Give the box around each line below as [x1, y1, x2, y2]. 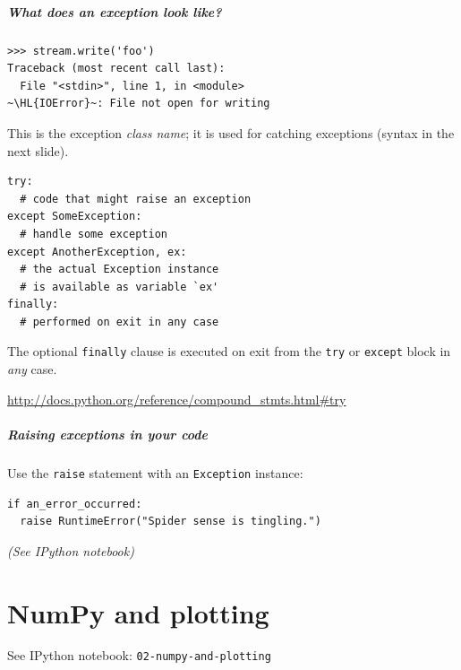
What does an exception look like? [7, 2, 222, 21]
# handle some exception [20, 227, 167, 240]
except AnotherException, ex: [7, 245, 187, 258]
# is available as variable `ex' [20, 280, 219, 293]
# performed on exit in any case [20, 315, 219, 328]
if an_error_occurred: [7, 497, 142, 510]
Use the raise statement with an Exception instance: [7, 463, 303, 482]
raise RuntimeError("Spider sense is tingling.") [20, 515, 321, 528]
